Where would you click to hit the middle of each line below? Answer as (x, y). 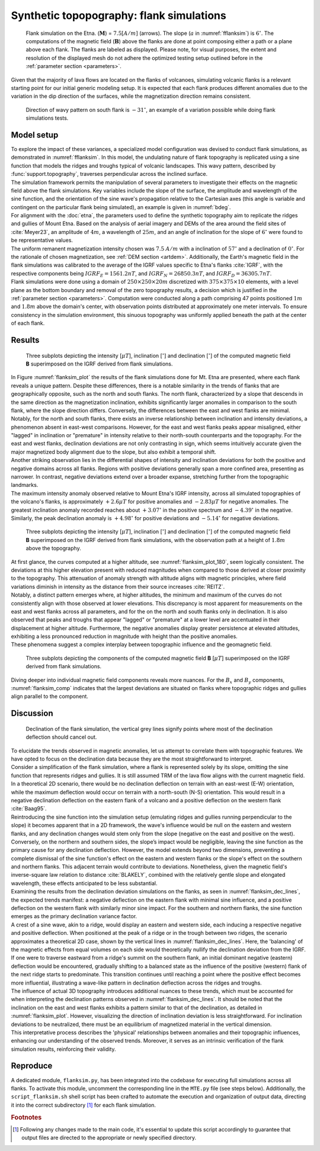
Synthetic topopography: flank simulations (119, 15)
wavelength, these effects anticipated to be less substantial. (84, 883)
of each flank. (28, 323)
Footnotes (26, 1117)
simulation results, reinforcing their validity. (63, 1049)
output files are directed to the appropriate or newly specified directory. (109, 1138)
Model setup (35, 135)
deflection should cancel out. (61, 737)
